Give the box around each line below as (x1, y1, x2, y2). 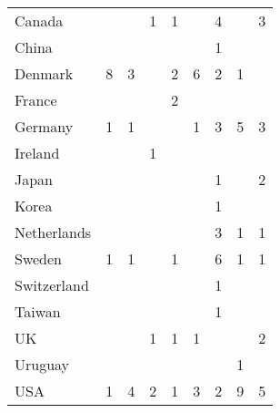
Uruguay (15, 354, 70, 375)
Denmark (15, 63, 74, 84)
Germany (15, 116, 74, 137)
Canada (15, 10, 64, 31)
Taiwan (15, 301, 61, 322)
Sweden (15, 248, 63, 269)
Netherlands (15, 222, 92, 243)
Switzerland (15, 274, 89, 295)
